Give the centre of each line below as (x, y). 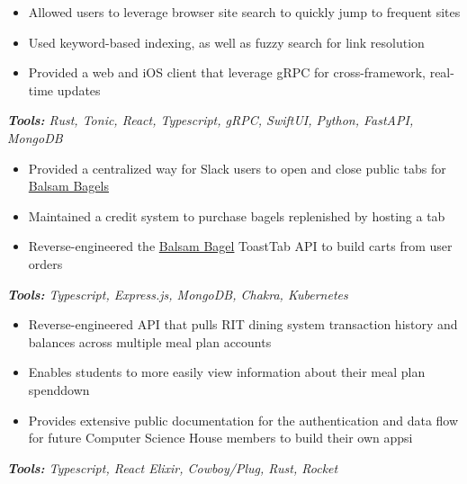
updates (79, 90)
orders (45, 263)
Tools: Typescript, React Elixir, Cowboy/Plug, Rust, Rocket (173, 467)
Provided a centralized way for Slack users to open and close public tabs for (237, 168)
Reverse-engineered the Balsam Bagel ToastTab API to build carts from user (240, 246)
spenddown (59, 389)
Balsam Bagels (68, 186)
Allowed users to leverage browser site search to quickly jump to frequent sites (244, 12)
